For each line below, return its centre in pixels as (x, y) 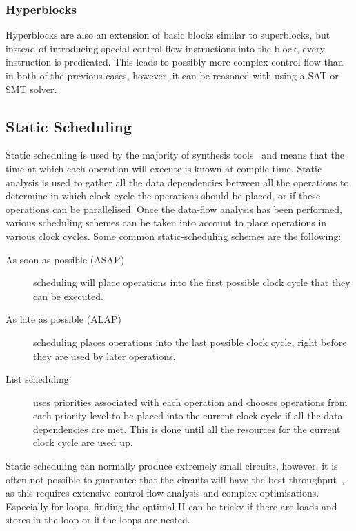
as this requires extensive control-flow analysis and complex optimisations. (162, 493)
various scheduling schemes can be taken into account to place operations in (166, 222)
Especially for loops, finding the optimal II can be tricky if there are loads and (171, 506)
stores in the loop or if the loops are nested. (98, 520)
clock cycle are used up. (83, 442)
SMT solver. (31, 89)
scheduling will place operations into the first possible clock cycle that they (192, 282)
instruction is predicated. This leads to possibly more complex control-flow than (175, 62)
